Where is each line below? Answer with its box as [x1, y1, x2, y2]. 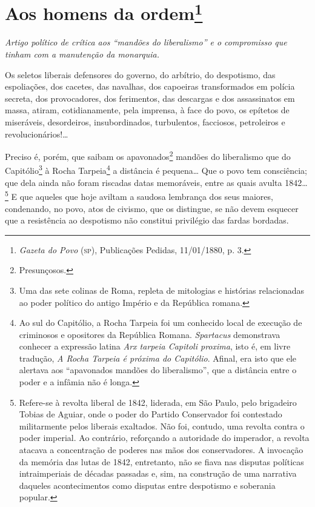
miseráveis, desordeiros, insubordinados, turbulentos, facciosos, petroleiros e [5, 116, 285, 128]
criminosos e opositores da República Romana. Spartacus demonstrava [19, 328, 280, 340]
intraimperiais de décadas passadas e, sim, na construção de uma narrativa [19, 467, 297, 480]
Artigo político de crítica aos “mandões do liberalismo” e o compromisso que [5, 36, 287, 48]
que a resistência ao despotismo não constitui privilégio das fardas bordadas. [5, 214, 289, 227]
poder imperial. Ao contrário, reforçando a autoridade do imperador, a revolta [19, 431, 310, 444]
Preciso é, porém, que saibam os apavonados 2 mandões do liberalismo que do [5, 148, 291, 162]
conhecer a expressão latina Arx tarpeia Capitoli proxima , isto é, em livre [19, 340, 291, 353]
